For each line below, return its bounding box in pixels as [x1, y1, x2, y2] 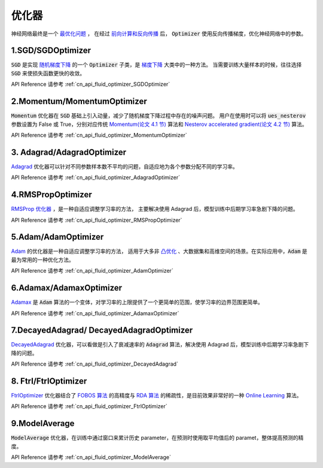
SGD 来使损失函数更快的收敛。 [11, 70, 86, 77]
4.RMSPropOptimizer [11, 189, 92, 200]
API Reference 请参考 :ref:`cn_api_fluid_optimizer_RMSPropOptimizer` [11, 216, 182, 224]
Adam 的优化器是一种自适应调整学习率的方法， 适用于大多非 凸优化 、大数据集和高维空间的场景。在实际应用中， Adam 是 [11, 247, 307, 255]
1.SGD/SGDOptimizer [11, 46, 92, 56]
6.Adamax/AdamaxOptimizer [11, 283, 123, 293]
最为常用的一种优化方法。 [11, 256, 74, 263]
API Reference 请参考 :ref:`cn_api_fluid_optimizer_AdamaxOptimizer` [11, 309, 179, 317]
